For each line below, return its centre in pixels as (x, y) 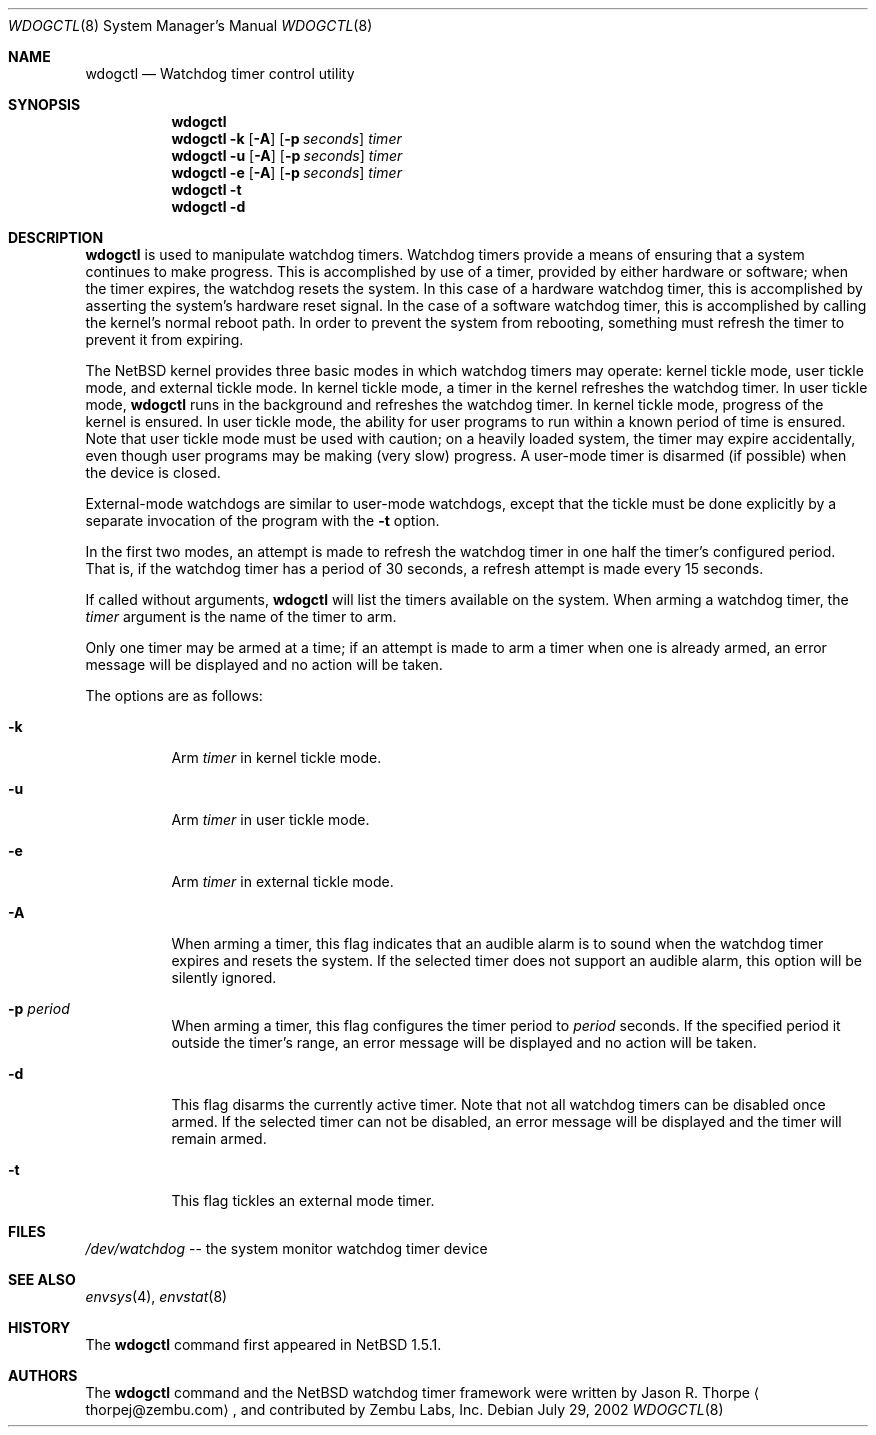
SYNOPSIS (44, 104)
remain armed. (219, 1138)
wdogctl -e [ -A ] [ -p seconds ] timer (286, 172)
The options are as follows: (174, 695)
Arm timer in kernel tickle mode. (276, 757)
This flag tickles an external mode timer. (303, 1200)
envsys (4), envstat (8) (156, 1296)
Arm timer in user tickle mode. (270, 819)
